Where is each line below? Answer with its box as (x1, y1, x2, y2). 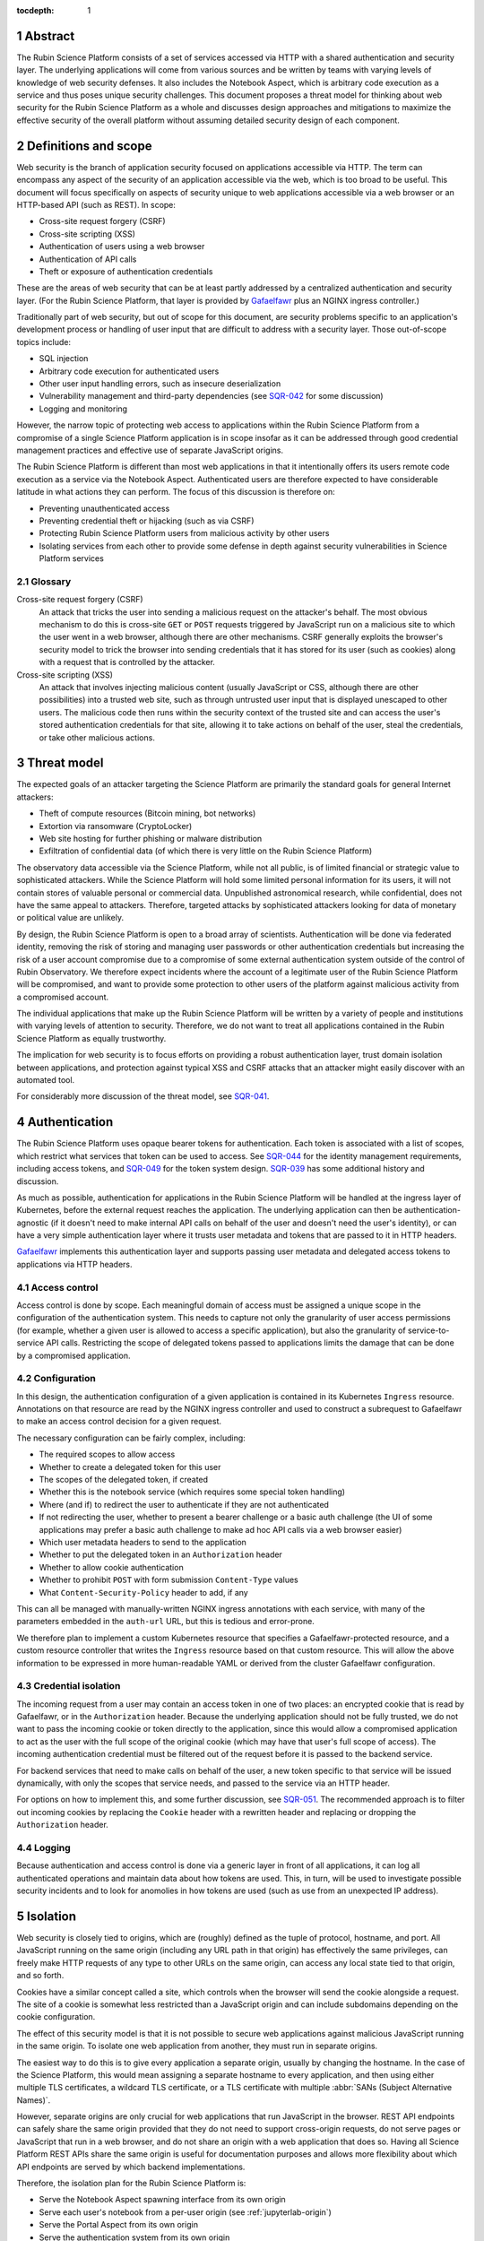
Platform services (39, 553, 105, 564)
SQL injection (39, 353, 89, 364)
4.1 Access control (16, 1281, 99, 1294)
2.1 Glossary (16, 575, 72, 587)
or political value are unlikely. (16, 913, 125, 923)
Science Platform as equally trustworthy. (16, 1033, 167, 1043)
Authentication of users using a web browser (39, 241, 205, 252)
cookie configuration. (16, 2012, 96, 2022)
